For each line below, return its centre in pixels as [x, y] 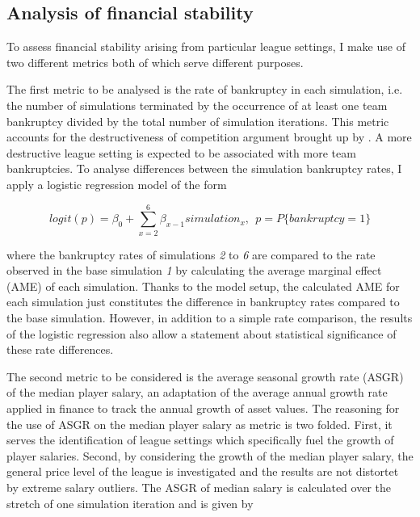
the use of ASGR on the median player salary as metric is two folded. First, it [199, 424]
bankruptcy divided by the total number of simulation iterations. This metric [198, 121]
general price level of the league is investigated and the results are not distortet [203, 471]
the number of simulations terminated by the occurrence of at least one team [197, 105]
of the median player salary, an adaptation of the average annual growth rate [197, 392]
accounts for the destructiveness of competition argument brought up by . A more [209, 137]
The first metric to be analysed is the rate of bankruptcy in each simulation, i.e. [205, 89]
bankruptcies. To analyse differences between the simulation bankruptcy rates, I [204, 168]
